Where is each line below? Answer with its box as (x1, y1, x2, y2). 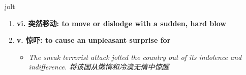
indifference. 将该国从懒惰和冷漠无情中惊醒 (28, 61, 169, 72)
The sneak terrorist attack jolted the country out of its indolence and (28, 51, 242, 62)
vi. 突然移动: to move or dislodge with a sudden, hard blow (16, 18, 226, 28)
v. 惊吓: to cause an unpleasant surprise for (16, 35, 171, 45)
